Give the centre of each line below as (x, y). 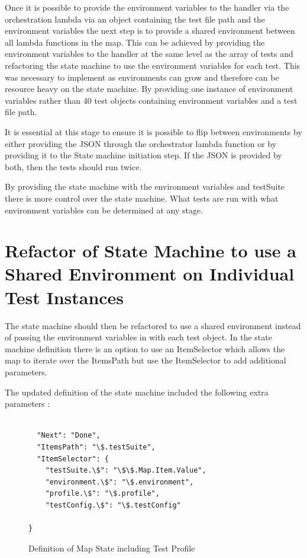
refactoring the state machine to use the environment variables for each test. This (153, 65)
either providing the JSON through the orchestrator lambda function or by (141, 143)
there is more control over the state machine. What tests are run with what (142, 198)
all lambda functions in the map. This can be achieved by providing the (135, 42)
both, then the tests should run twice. (73, 166)
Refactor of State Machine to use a (151, 251)
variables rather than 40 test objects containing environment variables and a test (151, 100)
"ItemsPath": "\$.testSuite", (96, 447)
